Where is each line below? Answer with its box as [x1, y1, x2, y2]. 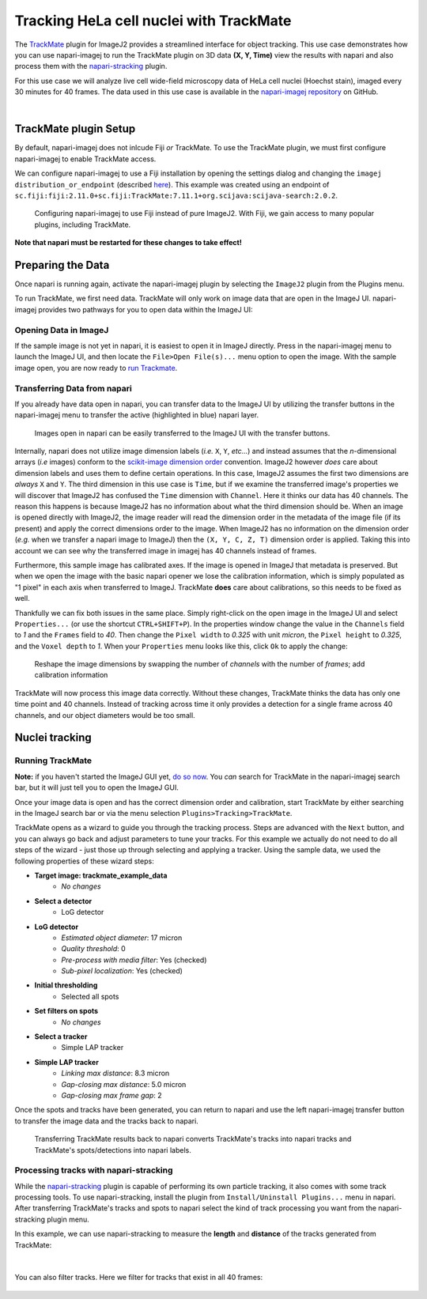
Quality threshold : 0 [61, 944, 126, 953]
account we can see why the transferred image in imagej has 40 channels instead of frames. [14, 546, 317, 555]
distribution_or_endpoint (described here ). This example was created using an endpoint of [14, 179, 330, 189]
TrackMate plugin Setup [14, 123, 136, 136]
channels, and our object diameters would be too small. [14, 710, 195, 719]
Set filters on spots [34, 1006, 99, 1016]
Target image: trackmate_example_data [34, 870, 168, 880]
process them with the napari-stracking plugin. [14, 62, 168, 71]
